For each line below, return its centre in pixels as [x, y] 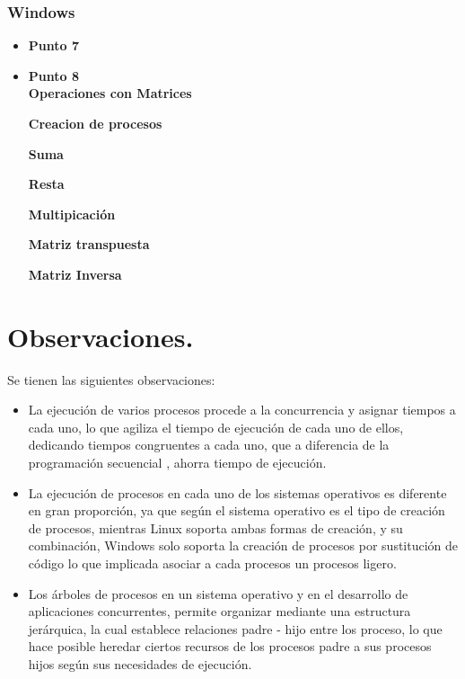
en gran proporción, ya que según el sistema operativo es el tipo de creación [237, 510]
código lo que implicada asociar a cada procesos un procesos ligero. [212, 563]
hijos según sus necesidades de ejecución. [140, 664]
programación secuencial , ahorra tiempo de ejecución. [177, 463]
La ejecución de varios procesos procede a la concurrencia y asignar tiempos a [242, 410]
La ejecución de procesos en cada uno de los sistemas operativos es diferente [237, 492]
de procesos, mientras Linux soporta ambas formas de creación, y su [215, 527]
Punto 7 [53, 45]
